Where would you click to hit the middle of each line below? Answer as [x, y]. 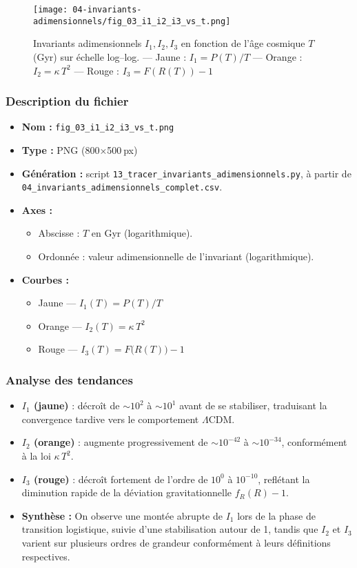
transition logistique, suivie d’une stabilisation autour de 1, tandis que [170, 529]
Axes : [37, 209]
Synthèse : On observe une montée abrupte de [122, 515]
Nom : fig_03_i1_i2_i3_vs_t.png [98, 127]
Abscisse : [59, 233]
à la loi [36, 456]
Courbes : [45, 279]
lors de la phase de [276, 515]
